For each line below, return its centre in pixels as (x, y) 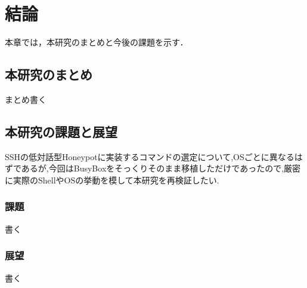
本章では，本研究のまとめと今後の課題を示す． (97, 42)
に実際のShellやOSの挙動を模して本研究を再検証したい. (112, 180)
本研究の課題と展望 (61, 131)
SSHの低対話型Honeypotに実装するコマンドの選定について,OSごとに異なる (150, 156)
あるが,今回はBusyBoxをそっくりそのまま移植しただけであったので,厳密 (161, 168)
